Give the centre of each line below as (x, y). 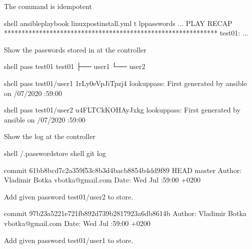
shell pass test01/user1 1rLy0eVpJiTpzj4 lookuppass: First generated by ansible (125, 83)
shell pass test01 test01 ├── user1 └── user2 (75, 66)
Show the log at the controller (50, 136)
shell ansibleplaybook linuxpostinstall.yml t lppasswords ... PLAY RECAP (118, 23)
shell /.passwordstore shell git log (55, 153)
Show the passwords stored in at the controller (75, 49)
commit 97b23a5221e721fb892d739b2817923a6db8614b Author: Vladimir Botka (125, 213)
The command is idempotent (48, 6)
